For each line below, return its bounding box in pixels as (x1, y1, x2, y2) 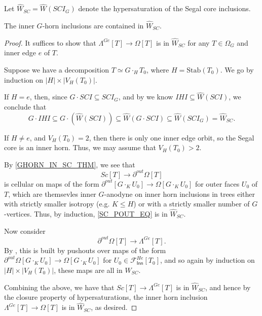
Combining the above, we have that (4, 282, 115, 292)
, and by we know (118, 91, 173, 102)
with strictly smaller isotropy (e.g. (4, 198, 110, 209)
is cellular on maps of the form (4, 178, 99, 189)
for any (188, 37, 210, 48)
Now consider (4, 225, 46, 236)
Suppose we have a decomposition (4, 64, 109, 75)
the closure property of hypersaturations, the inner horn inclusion (4, 292, 208, 302)
